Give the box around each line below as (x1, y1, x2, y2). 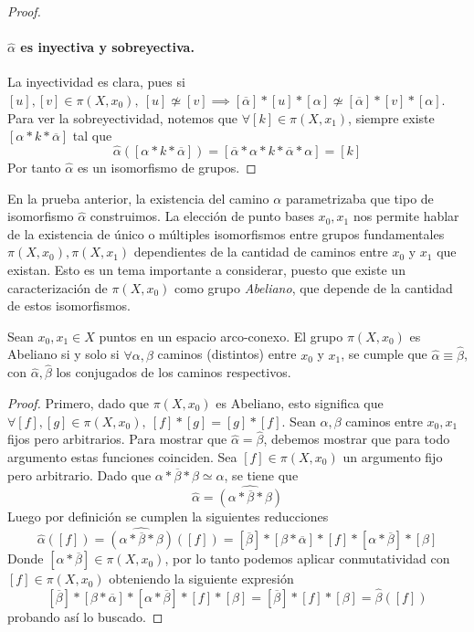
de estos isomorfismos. (7, 296, 131, 315)
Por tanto (7, 157, 61, 176)
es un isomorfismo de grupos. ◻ (77, 157, 257, 176)
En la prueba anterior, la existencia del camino (7, 188, 269, 207)
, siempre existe (348, 108, 435, 127)
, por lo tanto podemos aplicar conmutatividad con (164, 549, 450, 568)
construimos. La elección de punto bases (90, 206, 314, 226)
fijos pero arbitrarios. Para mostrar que (7, 429, 227, 448)
